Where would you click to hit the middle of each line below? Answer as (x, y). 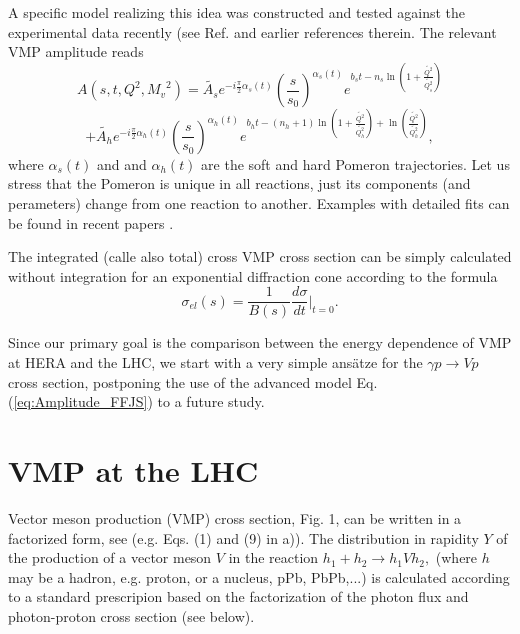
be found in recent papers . (91, 222)
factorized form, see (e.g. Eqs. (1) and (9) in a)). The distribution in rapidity (243, 537)
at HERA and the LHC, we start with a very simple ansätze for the (215, 362)
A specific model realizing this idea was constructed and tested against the (237, 12)
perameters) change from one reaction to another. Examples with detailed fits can (259, 202)
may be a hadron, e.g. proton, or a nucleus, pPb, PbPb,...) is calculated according (259, 576)
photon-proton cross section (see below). (131, 615)
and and (122, 163)
